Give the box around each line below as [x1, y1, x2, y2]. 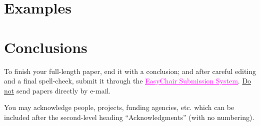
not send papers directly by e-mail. [4, 85, 111, 95]
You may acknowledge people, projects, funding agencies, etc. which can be [4, 102, 234, 112]
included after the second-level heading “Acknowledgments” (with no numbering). [4, 111, 254, 122]
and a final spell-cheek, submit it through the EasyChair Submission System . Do [4, 75, 251, 86]
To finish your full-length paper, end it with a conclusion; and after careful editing [4, 65, 256, 76]
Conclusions [4, 36, 87, 57]
